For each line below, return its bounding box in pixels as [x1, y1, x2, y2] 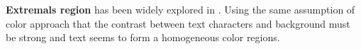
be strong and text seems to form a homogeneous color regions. [6, 30, 280, 45]
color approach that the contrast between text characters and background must [6, 16, 350, 31]
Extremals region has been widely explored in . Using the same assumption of [6, 2, 355, 16]
